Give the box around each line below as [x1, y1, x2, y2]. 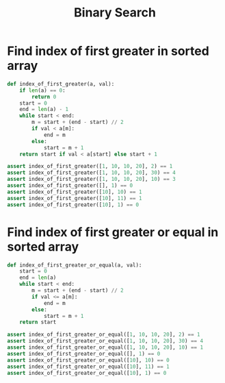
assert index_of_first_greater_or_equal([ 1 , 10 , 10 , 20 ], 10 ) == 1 [7, 344, 204, 351]
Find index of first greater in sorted [7, 43, 210, 59]
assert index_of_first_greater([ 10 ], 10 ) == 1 [7, 188, 142, 195]
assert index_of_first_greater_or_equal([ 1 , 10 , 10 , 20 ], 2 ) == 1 [7, 331, 200, 338]
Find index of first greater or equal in [7, 224, 219, 240]
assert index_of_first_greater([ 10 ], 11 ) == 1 [7, 195, 142, 201]
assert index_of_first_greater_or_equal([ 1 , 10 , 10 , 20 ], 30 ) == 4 [7, 338, 204, 345]
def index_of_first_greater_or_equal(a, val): [7, 262, 142, 269]
